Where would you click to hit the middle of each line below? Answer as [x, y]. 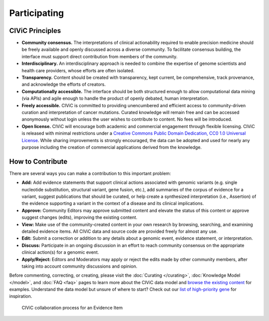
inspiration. [21, 296]
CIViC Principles [35, 31]
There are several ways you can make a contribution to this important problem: [90, 173]
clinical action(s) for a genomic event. [60, 252]
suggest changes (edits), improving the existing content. [79, 217]
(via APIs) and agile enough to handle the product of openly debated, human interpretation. [115, 98]
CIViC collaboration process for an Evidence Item [72, 308]
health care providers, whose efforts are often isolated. [78, 70]
